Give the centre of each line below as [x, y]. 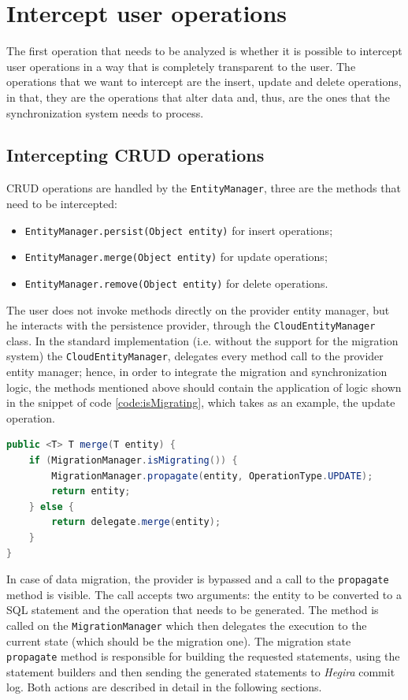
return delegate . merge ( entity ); [136, 522]
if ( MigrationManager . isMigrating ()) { [133, 460]
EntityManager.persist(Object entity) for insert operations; [179, 230]
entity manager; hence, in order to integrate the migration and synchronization [197, 372]
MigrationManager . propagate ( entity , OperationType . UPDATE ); [212, 476]
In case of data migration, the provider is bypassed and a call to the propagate [198, 579]
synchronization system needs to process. [105, 112]
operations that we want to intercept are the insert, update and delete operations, [204, 82]
